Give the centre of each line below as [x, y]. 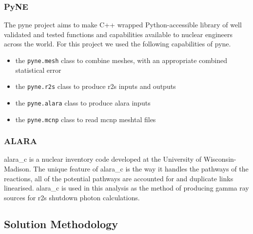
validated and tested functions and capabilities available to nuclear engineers [118, 34]
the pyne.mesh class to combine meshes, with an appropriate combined [121, 60]
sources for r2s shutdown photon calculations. [72, 197]
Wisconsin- [220, 159]
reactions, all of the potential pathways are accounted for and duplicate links [119, 178]
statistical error [38, 70]
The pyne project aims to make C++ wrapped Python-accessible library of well [123, 25]
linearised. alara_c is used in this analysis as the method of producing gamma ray [126, 188]
